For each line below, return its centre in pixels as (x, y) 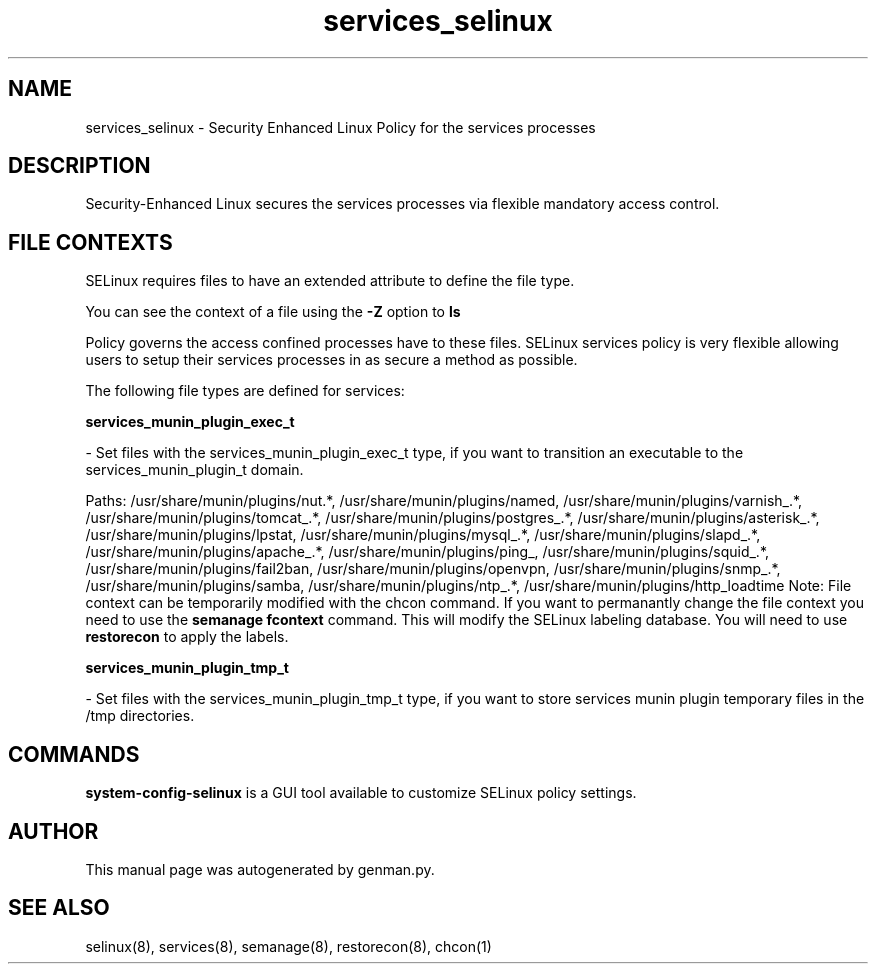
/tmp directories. (140, 716)
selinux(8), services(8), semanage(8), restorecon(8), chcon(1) (288, 946)
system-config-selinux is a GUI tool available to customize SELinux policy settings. (361, 793)
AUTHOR (53, 831)
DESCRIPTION (79, 166)
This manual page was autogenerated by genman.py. (260, 869)
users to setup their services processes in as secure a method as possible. (331, 360)
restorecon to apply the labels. (187, 637)
